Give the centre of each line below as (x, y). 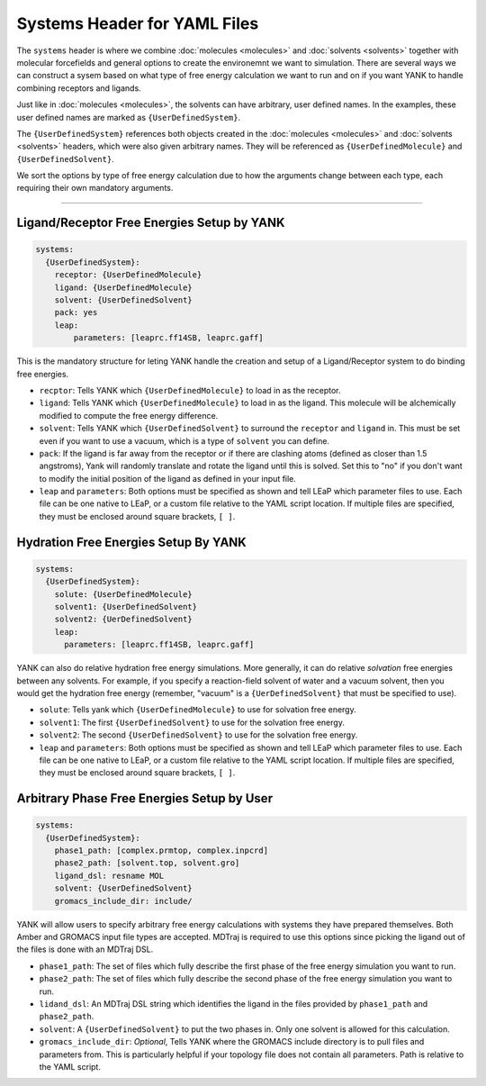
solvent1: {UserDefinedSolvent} (126, 607)
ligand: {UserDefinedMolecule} (123, 287)
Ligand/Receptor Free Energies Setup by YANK (151, 223)
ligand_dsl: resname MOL (109, 875)
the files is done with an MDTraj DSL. (85, 949)
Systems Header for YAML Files (138, 23)
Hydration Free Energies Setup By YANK (131, 542)
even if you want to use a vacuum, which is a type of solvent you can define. (184, 440)
